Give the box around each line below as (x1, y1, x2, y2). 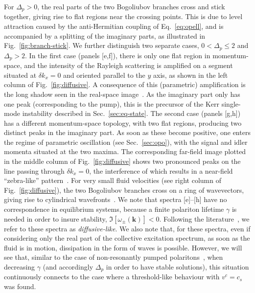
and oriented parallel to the (63, 69, 145, 80)
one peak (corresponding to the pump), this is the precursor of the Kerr (4, 98, 220, 109)
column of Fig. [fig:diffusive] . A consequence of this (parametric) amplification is (4, 79, 246, 90)
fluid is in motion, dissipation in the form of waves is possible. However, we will (4, 242, 242, 252)
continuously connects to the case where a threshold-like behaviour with (4, 271, 220, 282)
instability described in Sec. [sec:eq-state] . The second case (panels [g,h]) (22, 108, 241, 118)
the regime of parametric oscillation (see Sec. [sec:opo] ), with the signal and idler (4, 136, 248, 147)
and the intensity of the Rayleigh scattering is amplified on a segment (24, 60, 233, 70)
